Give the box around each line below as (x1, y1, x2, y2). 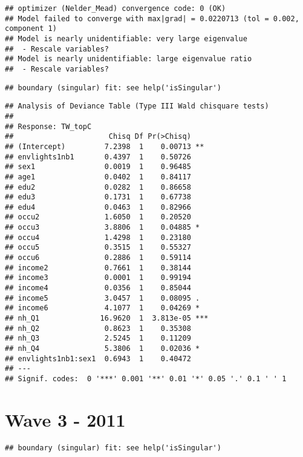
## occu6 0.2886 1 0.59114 (5, 253, 191, 262)
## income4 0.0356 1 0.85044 (5, 284, 191, 293)
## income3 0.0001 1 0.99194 (5, 273, 191, 282)
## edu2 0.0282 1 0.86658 (5, 182, 191, 192)
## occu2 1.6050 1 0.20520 (5, 213, 191, 222)
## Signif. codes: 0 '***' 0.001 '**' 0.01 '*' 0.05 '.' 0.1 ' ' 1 (5, 374, 287, 383)
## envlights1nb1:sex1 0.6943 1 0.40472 (5, 354, 191, 363)
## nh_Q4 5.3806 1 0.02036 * (5, 344, 200, 353)
